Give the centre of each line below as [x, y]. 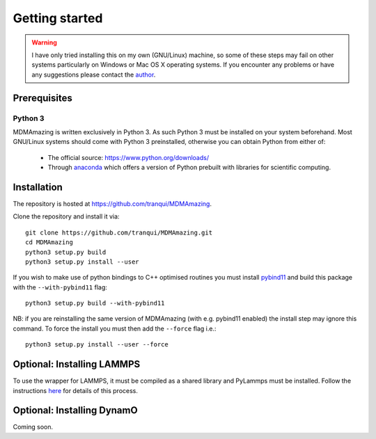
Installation [38, 187]
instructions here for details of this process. [76, 390]
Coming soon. [33, 427]
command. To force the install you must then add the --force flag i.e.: [115, 328]
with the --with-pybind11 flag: [60, 287]
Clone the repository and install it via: [66, 216]
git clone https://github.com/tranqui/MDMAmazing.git [119, 232]
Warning [44, 42]
